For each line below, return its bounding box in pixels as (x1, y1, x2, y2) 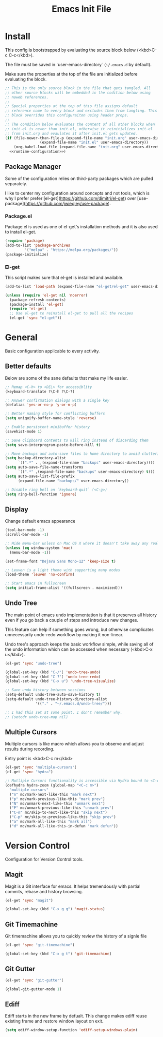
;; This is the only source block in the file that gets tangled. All (5, 85, 151, 91)
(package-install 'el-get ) (9, 302, 64, 307)
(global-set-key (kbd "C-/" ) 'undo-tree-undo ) (5, 669, 101, 675)
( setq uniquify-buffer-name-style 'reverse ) (5, 416, 97, 421)
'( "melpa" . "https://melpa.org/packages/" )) (24, 247, 118, 252)
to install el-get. (5, 229, 36, 235)
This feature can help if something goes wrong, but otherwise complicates (5, 626, 154, 632)
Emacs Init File (51, 3, 112, 15)
